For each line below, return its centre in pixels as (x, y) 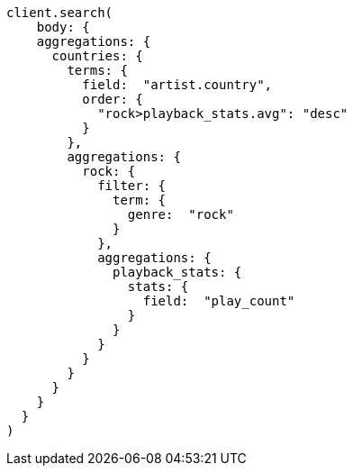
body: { (63, 27)
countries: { (97, 56)
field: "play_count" (219, 301)
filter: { (132, 186)
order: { (113, 99)
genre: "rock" (181, 214)
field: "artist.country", (177, 85)
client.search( (60, 13)
